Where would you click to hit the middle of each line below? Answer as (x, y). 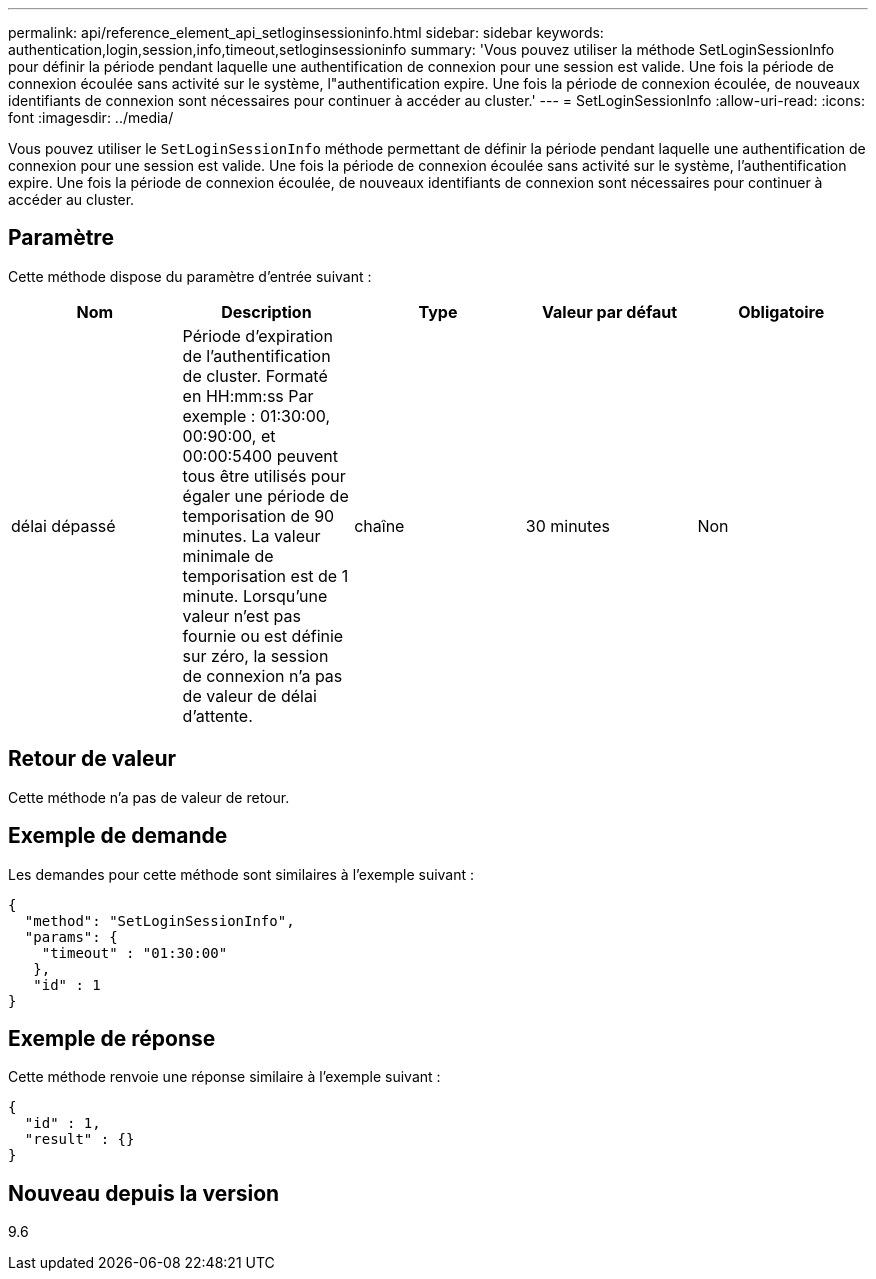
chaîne (379, 525)
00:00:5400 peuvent (260, 455)
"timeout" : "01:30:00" (134, 952)
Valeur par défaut (610, 311)
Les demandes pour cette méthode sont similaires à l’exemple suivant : (241, 874)
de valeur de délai (249, 695)
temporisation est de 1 (265, 575)
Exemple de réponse (112, 1038)
